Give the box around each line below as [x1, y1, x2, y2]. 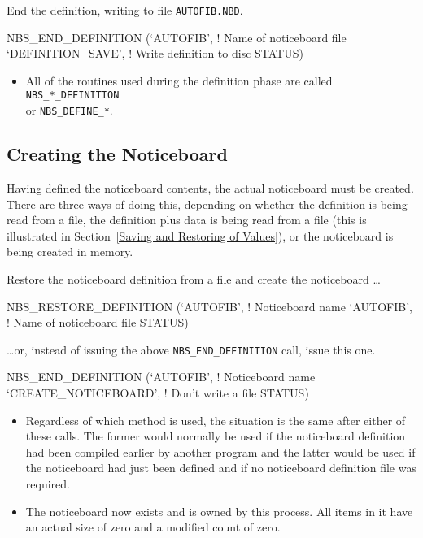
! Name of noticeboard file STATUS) [7, 314, 189, 331]
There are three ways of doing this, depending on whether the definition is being [7, 195, 408, 212]
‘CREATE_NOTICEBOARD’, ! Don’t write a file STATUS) [7, 384, 309, 401]
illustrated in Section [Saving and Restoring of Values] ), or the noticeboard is [7, 227, 394, 244]
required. [25, 475, 70, 492]
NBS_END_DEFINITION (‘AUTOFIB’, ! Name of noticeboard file [7, 28, 347, 46]
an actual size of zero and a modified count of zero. [25, 518, 281, 536]
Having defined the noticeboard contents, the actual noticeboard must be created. [7, 179, 414, 196]
